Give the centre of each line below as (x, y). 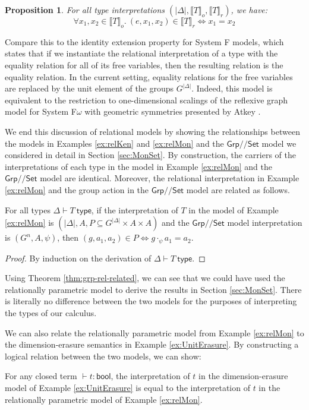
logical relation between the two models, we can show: (103, 356)
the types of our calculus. (51, 312)
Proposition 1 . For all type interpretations (85, 10)
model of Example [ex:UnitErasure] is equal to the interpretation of (127, 387)
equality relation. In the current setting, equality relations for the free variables (149, 76)
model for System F (41, 111)
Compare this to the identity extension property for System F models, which (144, 41)
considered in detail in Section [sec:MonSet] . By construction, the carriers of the (150, 155)
